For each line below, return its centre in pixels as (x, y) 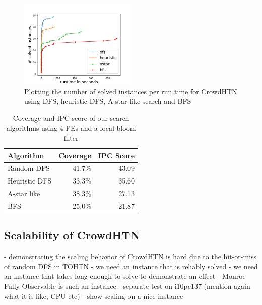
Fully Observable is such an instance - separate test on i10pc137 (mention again (127, 286)
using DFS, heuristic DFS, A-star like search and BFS (108, 101)
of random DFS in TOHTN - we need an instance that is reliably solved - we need (131, 266)
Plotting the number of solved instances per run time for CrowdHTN (131, 91)
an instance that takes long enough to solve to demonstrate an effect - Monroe (125, 276)
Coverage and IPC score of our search (71, 118)
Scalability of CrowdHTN (72, 235)
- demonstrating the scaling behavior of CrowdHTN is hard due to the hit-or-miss (130, 256)
